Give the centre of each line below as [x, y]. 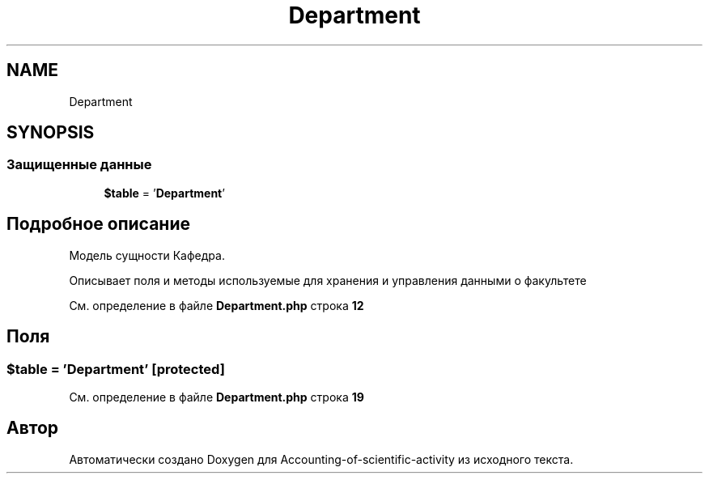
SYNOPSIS [51, 133]
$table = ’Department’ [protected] [116, 369]
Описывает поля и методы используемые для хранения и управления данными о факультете [328, 280]
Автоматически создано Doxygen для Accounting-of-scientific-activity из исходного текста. [321, 459]
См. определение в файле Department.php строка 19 [217, 397]
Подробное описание [98, 224]
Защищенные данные [79, 165]
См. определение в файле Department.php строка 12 [217, 305]
